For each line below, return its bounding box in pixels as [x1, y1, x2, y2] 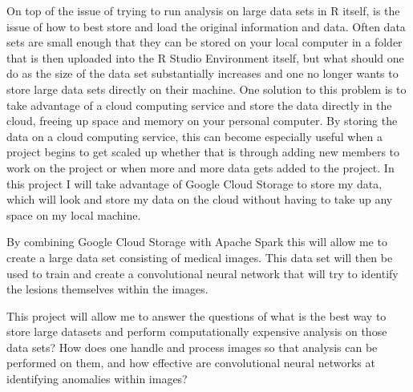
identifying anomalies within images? [6, 370, 188, 387]
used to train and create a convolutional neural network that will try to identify [6, 265, 399, 281]
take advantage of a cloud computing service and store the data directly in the [6, 96, 392, 113]
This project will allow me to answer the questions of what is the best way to [6, 307, 387, 324]
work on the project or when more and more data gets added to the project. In [6, 159, 395, 176]
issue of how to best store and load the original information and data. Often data [6, 18, 406, 34]
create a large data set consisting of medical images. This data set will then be [6, 249, 393, 265]
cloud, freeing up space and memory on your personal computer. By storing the [6, 112, 398, 129]
